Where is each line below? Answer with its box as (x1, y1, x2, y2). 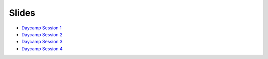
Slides (9, 7, 36, 18)
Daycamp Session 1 (21, 25, 62, 31)
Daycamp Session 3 (21, 39, 63, 45)
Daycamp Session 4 (21, 45, 63, 52)
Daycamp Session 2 (21, 31, 63, 37)
